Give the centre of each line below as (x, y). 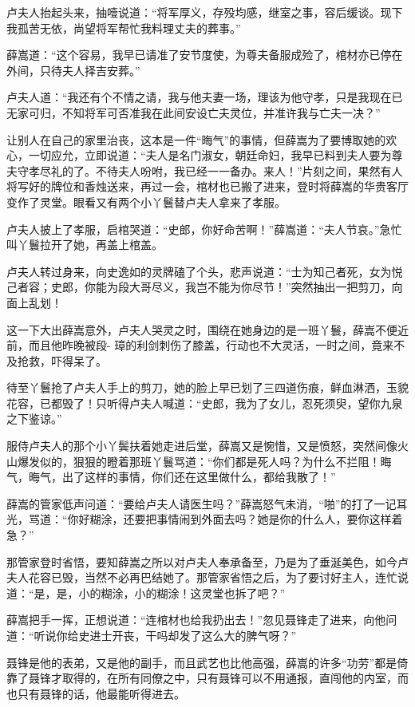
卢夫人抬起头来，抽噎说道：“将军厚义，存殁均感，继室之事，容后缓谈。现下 (205, 12)
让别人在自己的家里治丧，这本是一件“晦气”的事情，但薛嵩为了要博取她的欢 (202, 139)
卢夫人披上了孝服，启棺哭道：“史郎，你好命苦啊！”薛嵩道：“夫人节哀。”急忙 (204, 229)
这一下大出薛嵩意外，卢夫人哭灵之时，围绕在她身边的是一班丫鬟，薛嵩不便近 (207, 329)
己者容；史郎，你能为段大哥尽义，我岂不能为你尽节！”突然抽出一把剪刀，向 (205, 287)
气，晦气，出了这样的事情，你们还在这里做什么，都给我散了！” (171, 477)
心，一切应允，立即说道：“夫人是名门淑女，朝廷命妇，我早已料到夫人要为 (199, 155)
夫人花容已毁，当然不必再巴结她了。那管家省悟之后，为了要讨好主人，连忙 (202, 577)
